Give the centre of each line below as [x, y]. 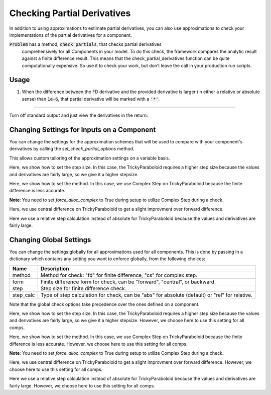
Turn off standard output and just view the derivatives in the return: [79, 115]
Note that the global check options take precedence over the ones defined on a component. [104, 304]
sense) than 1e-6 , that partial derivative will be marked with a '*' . [91, 99]
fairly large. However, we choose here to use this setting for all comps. [82, 385]
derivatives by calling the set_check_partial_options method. [72, 149]
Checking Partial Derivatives [70, 13]
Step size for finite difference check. [83, 288]
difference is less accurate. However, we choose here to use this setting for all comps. [98, 344]
